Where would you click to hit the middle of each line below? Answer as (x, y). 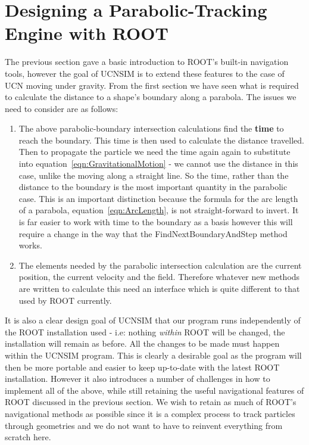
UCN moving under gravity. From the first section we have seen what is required (152, 85)
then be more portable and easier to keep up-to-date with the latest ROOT (142, 367)
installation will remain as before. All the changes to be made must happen (142, 343)
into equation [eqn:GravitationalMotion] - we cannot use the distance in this (158, 164)
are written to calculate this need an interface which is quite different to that (159, 288)
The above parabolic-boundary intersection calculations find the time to (151, 128)
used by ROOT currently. (65, 300)
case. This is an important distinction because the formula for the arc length (158, 198)
